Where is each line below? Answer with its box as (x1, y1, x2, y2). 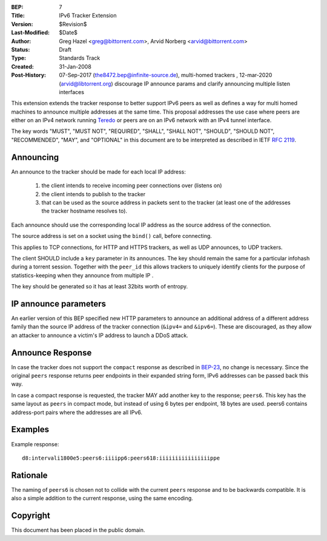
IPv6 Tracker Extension (59, 12, 117, 19)
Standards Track (59, 55, 101, 62)
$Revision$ (59, 20, 87, 27)
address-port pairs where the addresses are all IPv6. (11, 409, 142, 416)
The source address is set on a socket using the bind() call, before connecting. (11, 233, 212, 240)
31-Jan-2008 (59, 63, 92, 70)
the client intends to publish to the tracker (41, 190, 145, 197)
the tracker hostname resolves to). (41, 207, 127, 215)
